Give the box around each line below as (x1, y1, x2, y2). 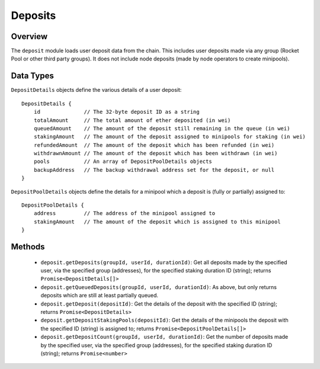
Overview (11, 31, 48, 41)
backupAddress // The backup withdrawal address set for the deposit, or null (33, 166, 275, 173)
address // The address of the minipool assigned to (33, 210, 216, 217)
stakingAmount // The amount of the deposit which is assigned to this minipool (33, 218, 281, 225)
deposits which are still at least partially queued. (40, 292, 159, 299)
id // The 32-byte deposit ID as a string (33, 108, 200, 115)
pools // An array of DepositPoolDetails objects (33, 158, 213, 165)
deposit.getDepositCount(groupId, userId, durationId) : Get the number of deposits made (40, 333, 289, 341)
